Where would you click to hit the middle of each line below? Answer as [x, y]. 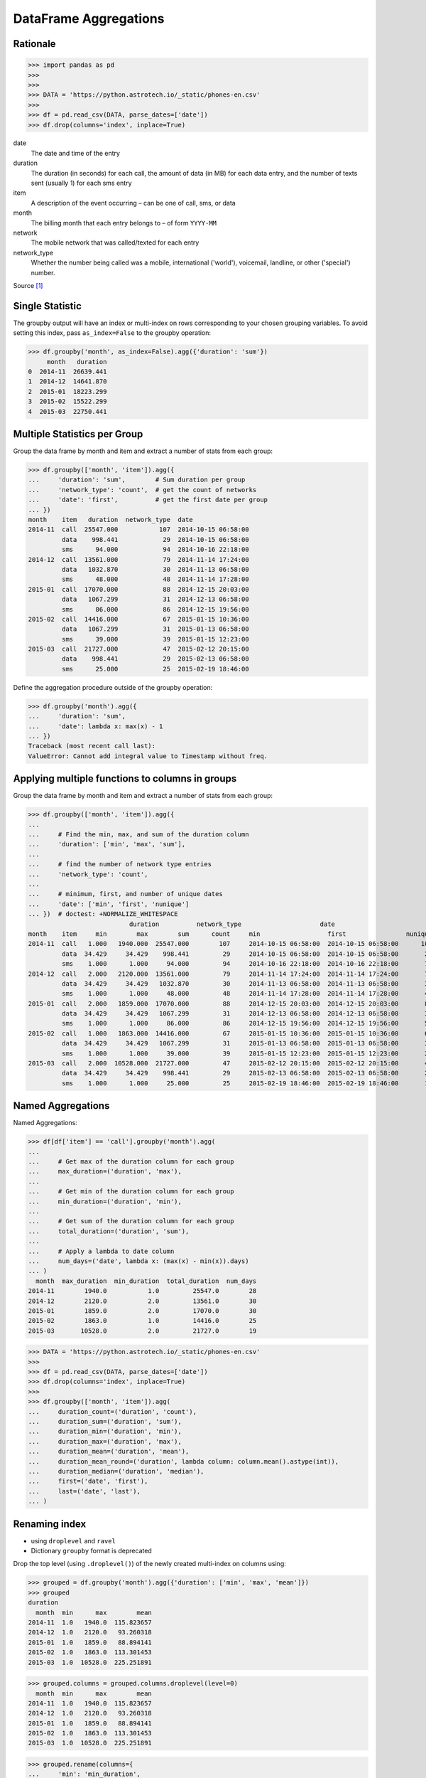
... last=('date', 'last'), [84, 1491]
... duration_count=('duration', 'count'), [112, 1411]
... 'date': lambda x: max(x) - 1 [95, 726]
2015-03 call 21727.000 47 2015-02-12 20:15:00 [138, 649]
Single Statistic [47, 306]
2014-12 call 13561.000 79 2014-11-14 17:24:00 [138, 559]
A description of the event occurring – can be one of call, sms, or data [133, 203]
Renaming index [50, 1524]
